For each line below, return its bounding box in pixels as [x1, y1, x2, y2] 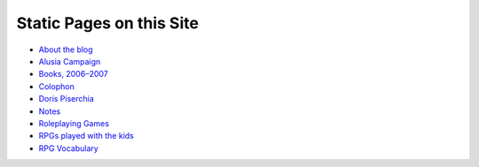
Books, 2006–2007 [38, 69, 108, 80]
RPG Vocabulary [38, 142, 99, 154]
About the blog [38, 44, 93, 55]
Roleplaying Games [38, 118, 110, 128]
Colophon [38, 80, 75, 92]
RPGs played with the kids [38, 131, 135, 141]
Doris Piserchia [38, 94, 95, 104]
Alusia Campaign [38, 56, 101, 66]
